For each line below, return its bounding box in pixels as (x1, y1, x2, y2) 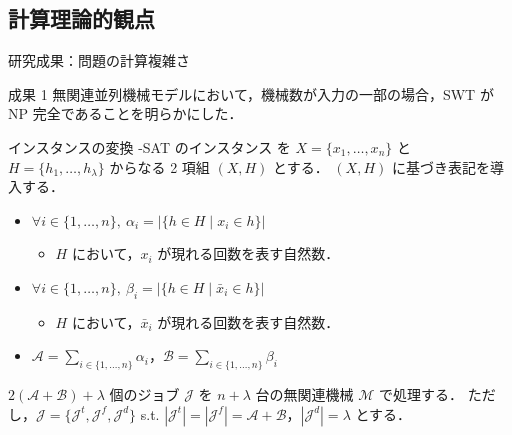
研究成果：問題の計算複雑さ (8, 50, 190, 71)
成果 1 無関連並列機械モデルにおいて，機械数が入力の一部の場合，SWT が (8, 83, 494, 104)
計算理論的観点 (8, 3, 155, 34)
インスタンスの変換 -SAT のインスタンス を (8, 136, 291, 157)
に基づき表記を (391, 156, 490, 177)
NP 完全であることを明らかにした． (8, 103, 243, 124)
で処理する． (379, 384, 464, 405)
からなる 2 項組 (109, 156, 210, 177)
